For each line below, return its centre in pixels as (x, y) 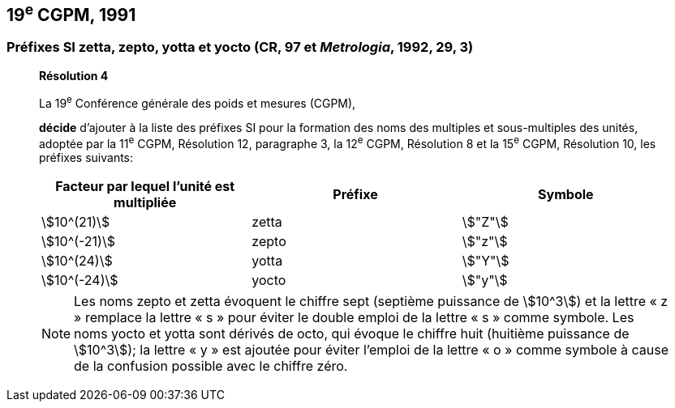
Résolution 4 (74, 75)
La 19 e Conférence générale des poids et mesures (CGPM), (198, 102)
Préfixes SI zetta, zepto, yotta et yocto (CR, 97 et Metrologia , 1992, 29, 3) (240, 47)
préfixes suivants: (86, 158)
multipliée (145, 203)
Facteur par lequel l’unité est (145, 187)
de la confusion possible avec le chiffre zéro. (211, 366)
